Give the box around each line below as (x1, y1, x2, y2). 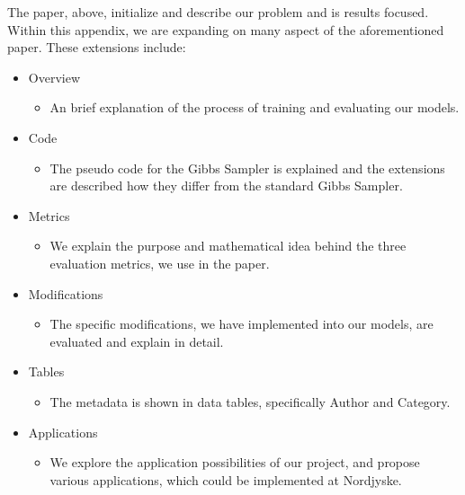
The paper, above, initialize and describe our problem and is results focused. (7, 3, 429, 21)
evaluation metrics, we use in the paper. (49, 253, 270, 272)
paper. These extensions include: (7, 38, 186, 57)
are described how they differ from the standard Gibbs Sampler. (49, 176, 403, 195)
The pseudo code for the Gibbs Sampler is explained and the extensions (49, 158, 445, 177)
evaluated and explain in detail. (49, 331, 224, 350)
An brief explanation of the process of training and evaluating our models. (49, 98, 460, 117)
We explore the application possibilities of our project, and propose (49, 453, 420, 472)
